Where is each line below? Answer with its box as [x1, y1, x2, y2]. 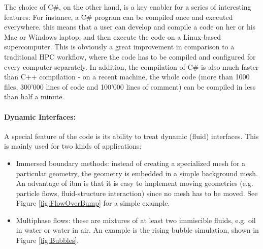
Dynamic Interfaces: [4, 111, 76, 122]
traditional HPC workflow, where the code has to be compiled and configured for [4, 51, 256, 62]
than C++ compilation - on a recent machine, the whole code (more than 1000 [4, 71, 250, 82]
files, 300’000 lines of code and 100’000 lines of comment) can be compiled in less [4, 81, 256, 92]
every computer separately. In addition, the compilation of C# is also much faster [4, 61, 259, 72]
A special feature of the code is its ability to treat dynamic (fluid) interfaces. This [4, 130, 259, 141]
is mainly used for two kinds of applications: [4, 141, 142, 151]
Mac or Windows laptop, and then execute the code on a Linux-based [4, 31, 221, 42]
